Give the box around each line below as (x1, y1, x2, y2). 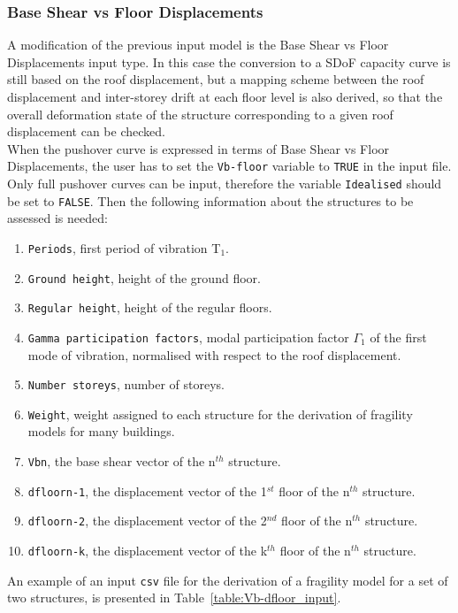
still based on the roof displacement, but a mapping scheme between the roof (7, 70, 424, 88)
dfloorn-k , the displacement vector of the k (27, 541, 268, 560)
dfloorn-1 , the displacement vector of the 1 (27, 481, 267, 500)
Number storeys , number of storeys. (27, 375, 225, 394)
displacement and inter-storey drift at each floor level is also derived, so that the (7, 88, 443, 105)
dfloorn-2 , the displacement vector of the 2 (27, 511, 267, 530)
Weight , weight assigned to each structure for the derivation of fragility (27, 404, 413, 423)
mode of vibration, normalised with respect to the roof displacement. (27, 345, 401, 364)
